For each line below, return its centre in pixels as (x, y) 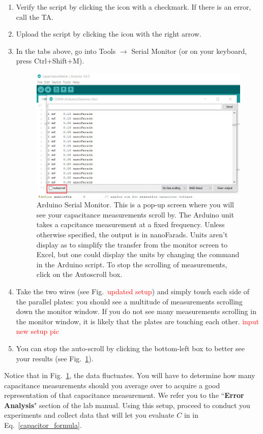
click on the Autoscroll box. (79, 274)
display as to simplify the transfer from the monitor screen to (132, 244)
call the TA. (35, 17)
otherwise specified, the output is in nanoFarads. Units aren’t (132, 234)
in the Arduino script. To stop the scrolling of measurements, (132, 264)
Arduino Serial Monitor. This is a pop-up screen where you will (135, 205)
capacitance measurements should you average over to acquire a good (112, 385)
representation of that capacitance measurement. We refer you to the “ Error (124, 395)
